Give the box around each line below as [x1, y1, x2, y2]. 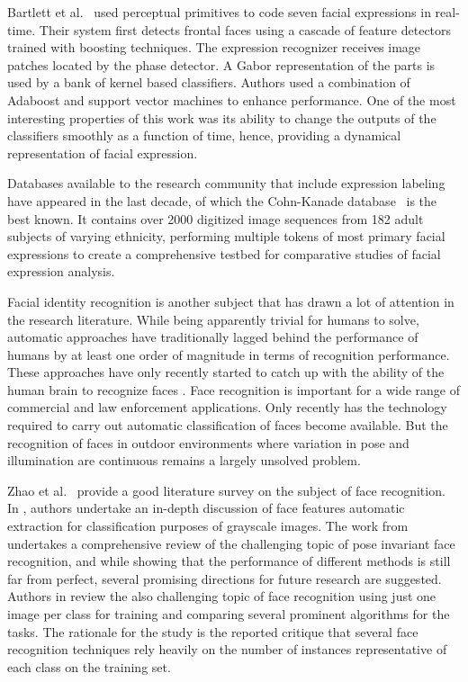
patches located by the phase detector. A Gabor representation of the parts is [7, 55, 436, 74]
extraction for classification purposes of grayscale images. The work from [7, 516, 409, 535]
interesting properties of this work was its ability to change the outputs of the [7, 108, 436, 127]
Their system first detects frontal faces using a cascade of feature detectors [39, 20, 452, 39]
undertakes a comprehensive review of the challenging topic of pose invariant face [7, 534, 455, 552]
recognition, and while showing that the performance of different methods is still [7, 552, 451, 570]
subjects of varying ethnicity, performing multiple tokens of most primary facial [7, 227, 445, 246]
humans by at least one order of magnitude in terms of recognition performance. [7, 345, 450, 363]
